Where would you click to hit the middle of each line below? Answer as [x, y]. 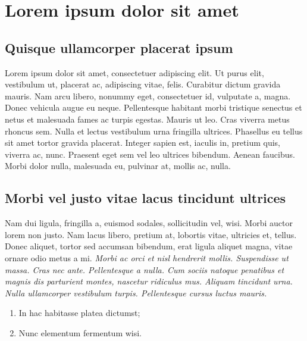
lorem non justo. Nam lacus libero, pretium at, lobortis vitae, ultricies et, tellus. [151, 234]
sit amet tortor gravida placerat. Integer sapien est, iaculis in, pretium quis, [143, 143]
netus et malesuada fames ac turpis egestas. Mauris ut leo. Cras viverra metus [147, 119]
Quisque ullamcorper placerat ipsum [119, 47]
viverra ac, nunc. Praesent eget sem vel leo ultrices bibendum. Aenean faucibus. [150, 154]
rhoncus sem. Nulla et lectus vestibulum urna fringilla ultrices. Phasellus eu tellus [154, 131]
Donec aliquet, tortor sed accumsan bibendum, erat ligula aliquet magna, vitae [149, 246]
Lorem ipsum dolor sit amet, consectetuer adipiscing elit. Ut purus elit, [134, 72]
